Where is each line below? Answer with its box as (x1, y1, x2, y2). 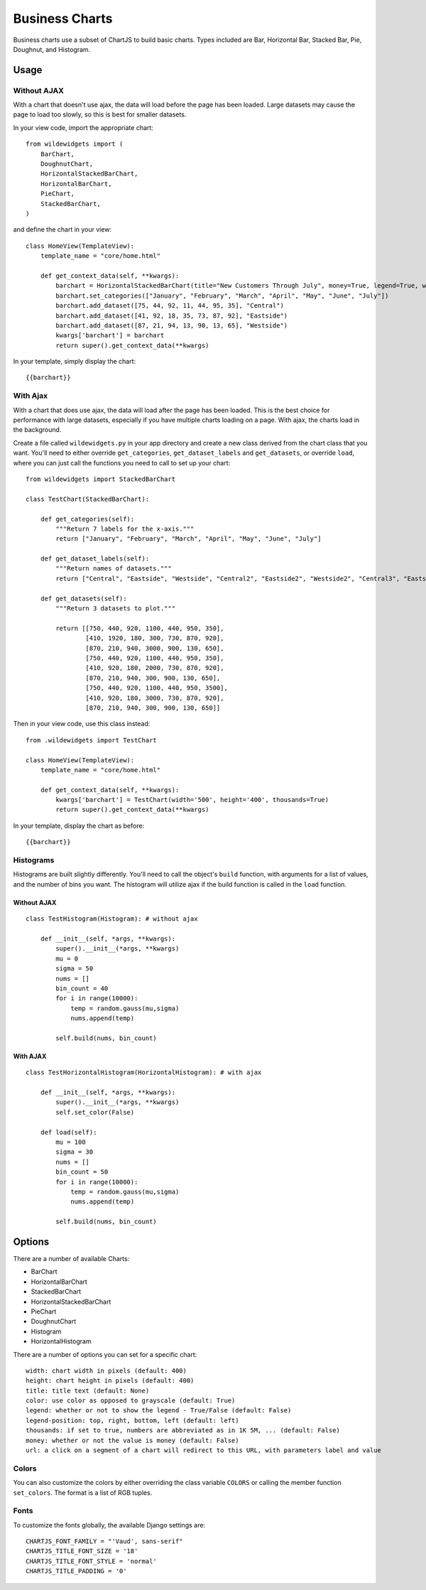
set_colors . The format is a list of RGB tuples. (13, 1488, 153, 1497)
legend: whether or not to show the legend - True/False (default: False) (26, 1407, 292, 1415)
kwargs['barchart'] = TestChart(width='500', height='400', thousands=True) (55, 796, 329, 804)
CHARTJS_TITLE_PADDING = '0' (26, 1567, 127, 1575)
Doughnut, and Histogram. (13, 45, 91, 53)
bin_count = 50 (55, 1168, 109, 1176)
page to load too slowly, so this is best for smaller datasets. (13, 110, 187, 119)
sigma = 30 (55, 1148, 94, 1156)
